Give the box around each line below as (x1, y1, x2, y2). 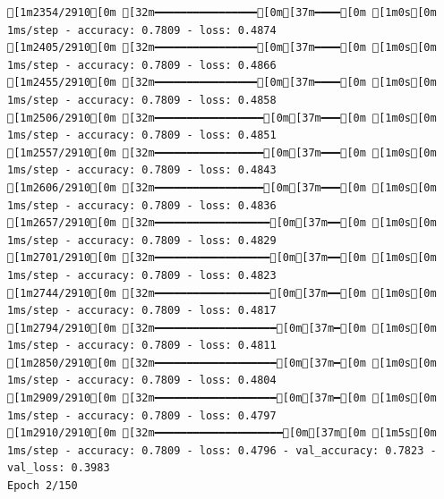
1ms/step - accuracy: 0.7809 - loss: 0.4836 (7, 199, 277, 212)
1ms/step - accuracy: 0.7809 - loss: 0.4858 (7, 93, 277, 106)
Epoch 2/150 (7, 479, 78, 493)
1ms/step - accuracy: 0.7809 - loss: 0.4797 (7, 409, 277, 422)
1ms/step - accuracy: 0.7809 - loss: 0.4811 (7, 339, 277, 352)
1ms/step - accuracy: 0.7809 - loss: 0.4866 (7, 58, 277, 72)
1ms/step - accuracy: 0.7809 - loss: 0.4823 (7, 268, 277, 282)
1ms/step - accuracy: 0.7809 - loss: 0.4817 (7, 304, 277, 317)
